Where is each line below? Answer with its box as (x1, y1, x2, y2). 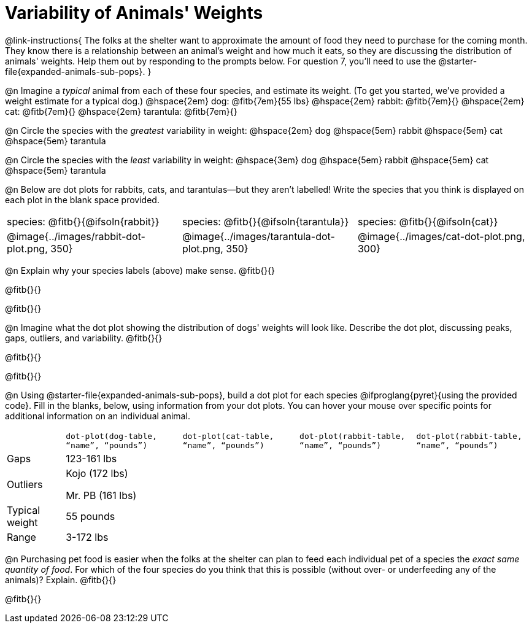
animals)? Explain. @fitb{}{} (5, 574, 117, 585)
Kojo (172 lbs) (66, 467, 128, 479)
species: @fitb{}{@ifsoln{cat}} (357, 215, 498, 228)
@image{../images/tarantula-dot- (182, 230, 335, 242)
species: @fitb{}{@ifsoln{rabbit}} (7, 215, 160, 228)
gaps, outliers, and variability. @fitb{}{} (5, 332, 163, 343)
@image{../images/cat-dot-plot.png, (357, 230, 525, 242)
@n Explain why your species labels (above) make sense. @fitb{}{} (5, 265, 276, 276)
